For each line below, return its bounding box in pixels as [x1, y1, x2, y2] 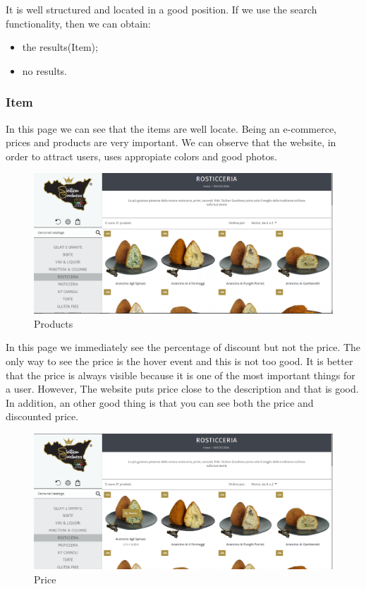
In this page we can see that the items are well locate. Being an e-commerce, [6, 121, 336, 136]
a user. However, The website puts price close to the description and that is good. [6, 381, 359, 396]
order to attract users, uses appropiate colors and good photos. [6, 148, 277, 163]
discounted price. [6, 409, 79, 424]
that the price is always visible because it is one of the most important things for [6, 367, 355, 382]
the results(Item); [22, 40, 98, 54]
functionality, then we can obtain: [6, 16, 151, 30]
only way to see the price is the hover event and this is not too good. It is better [6, 353, 353, 368]
